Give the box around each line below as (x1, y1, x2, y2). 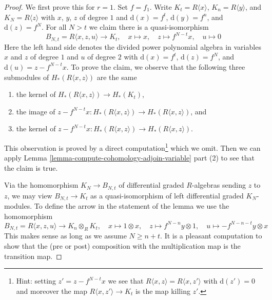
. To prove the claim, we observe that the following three (66, 61, 245, 72)
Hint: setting (16, 275, 56, 286)
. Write (149, 2, 172, 12)
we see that (108, 275, 144, 286)
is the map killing (135, 285, 190, 296)
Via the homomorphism (4, 179, 79, 190)
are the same (96, 71, 137, 82)
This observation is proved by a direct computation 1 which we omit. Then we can (4, 141, 261, 153)
